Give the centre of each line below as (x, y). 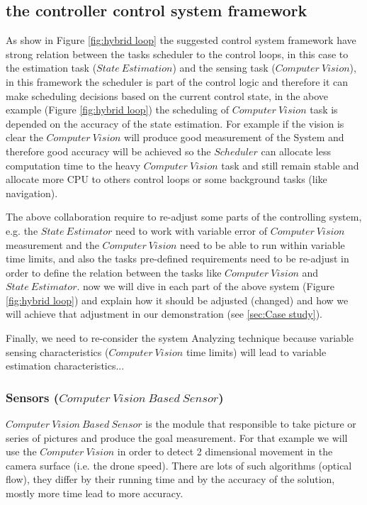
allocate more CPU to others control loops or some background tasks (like (166, 179)
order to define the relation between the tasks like (114, 272)
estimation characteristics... (65, 366)
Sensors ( (33, 397)
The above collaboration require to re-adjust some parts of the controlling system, (184, 217)
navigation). (32, 193)
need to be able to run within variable (262, 244)
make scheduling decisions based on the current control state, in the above (167, 95)
